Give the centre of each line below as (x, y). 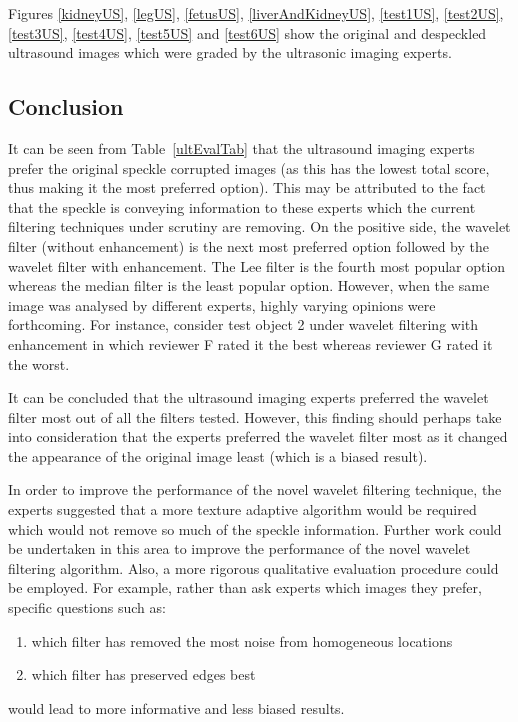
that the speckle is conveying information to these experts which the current (242, 206)
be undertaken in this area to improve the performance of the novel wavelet (239, 548)
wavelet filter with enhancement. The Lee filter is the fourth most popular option (257, 265)
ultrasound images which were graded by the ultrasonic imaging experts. (230, 52)
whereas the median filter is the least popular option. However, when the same (249, 285)
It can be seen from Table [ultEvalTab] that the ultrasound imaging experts (241, 147)
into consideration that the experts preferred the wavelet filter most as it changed (258, 436)
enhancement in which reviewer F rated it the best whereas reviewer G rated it (250, 343)
